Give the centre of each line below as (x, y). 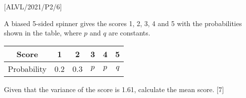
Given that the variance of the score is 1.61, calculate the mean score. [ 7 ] (114, 89)
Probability (27, 68)
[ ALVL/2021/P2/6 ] (33, 6)
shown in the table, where (43, 33)
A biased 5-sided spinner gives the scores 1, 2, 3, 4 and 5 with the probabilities (123, 23)
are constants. (129, 33)
